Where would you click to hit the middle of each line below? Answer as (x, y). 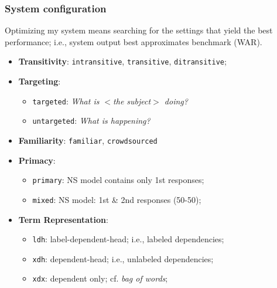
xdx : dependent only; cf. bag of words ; (100, 278)
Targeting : (40, 81)
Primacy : (37, 160)
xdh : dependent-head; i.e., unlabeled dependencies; (123, 258)
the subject (132, 101)
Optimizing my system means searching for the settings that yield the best (139, 30)
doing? (176, 101)
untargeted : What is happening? (91, 121)
